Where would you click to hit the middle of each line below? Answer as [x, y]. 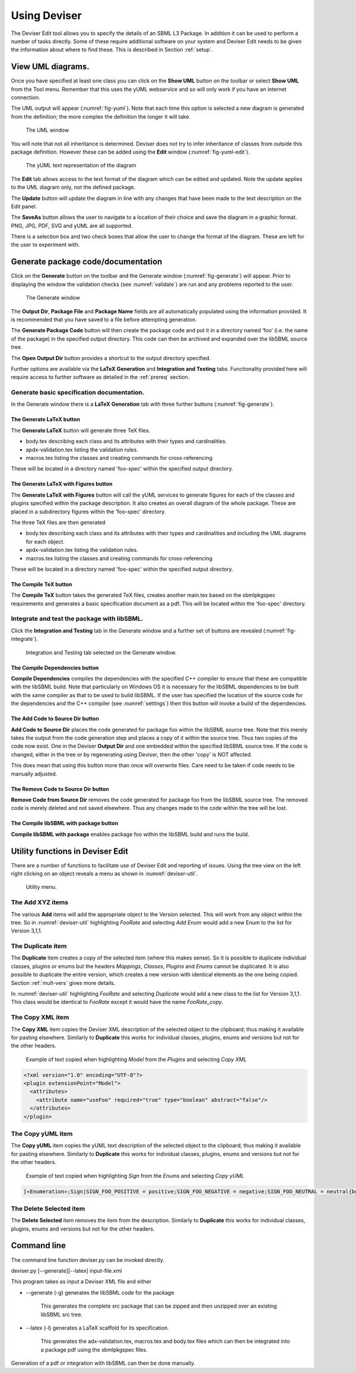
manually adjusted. [34, 774]
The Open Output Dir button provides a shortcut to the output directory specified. [111, 358]
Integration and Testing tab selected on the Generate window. [101, 652]
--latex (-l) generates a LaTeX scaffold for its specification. [97, 1328]
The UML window [47, 130]
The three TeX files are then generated [58, 522]
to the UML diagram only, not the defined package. [73, 187]
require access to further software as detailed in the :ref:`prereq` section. [100, 377]
